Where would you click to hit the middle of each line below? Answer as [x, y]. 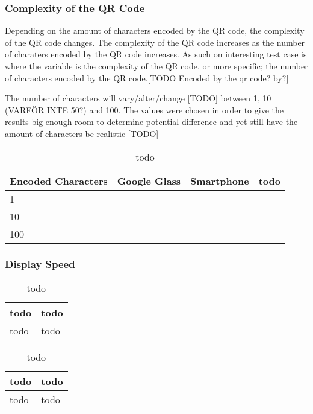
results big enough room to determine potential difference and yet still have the [151, 122]
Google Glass [149, 180]
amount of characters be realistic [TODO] [82, 133]
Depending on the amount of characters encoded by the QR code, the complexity [155, 30]
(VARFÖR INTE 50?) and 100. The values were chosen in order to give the [144, 110]
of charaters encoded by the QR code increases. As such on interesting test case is [156, 54]
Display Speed [40, 264]
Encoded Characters [59, 180]
